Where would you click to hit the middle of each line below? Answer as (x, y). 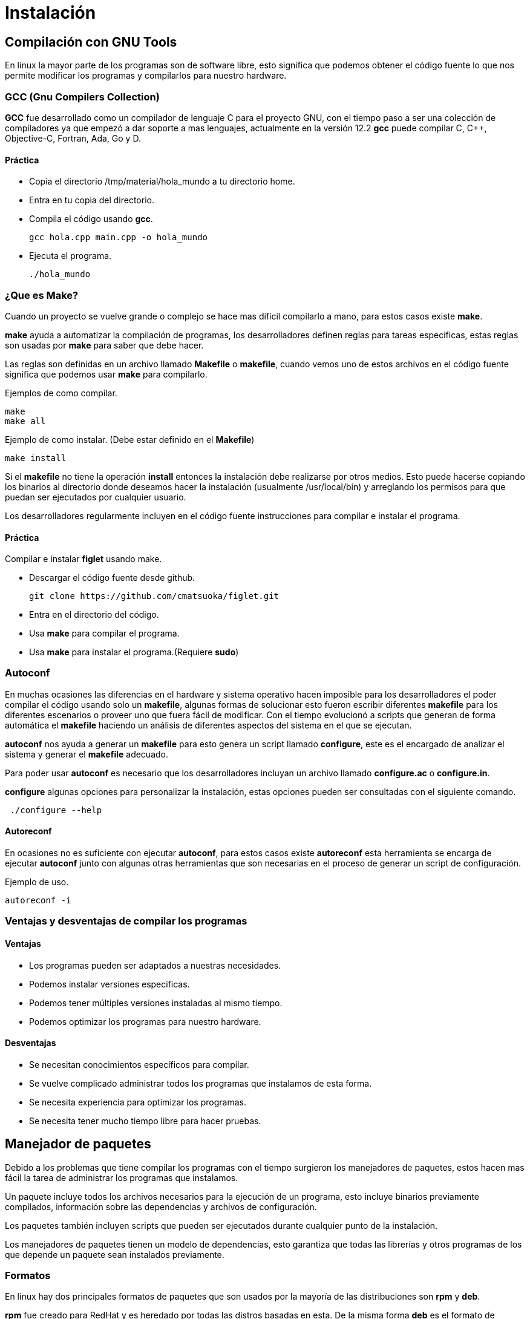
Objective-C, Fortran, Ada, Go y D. (73, 138)
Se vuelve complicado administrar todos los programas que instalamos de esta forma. (201, 1083)
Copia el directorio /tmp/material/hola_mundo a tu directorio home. (162, 182)
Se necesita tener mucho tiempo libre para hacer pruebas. (145, 1121)
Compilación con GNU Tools (91, 42)
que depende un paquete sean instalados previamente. (115, 1254)
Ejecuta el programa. (70, 256)
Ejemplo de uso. (37, 882)
